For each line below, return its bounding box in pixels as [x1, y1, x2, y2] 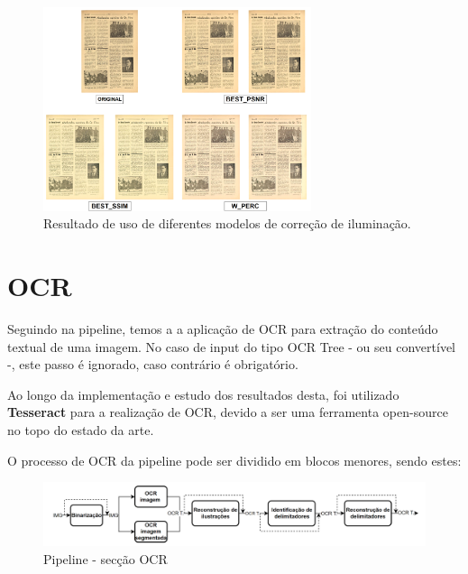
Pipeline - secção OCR [43, 550, 168, 569]
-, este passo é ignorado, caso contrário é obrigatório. [7, 355, 298, 374]
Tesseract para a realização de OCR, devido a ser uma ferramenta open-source [7, 403, 448, 421]
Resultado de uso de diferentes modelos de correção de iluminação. [43, 214, 411, 233]
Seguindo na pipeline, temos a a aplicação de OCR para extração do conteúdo [7, 319, 438, 338]
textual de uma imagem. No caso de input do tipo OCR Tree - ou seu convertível [7, 337, 455, 356]
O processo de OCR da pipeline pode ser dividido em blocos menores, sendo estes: [7, 450, 462, 469]
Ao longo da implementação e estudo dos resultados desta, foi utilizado [7, 384, 399, 403]
